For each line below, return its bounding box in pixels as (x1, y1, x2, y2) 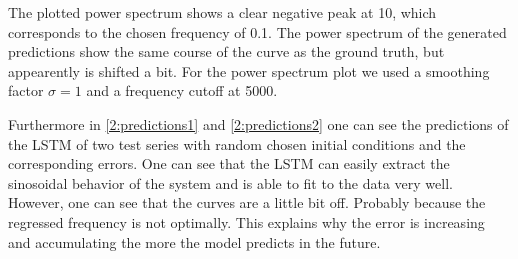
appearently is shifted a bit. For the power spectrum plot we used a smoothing (8, 60, 490, 81)
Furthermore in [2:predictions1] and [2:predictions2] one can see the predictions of (8, 113, 509, 134)
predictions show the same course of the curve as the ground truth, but (8, 41, 445, 62)
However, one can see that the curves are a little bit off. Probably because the (8, 192, 486, 213)
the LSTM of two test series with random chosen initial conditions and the (8, 133, 466, 154)
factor (8, 80, 44, 101)
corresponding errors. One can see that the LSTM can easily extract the (8, 153, 450, 174)
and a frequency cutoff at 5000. (86, 80, 278, 101)
